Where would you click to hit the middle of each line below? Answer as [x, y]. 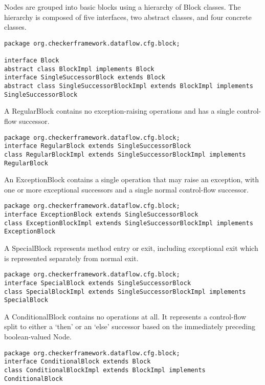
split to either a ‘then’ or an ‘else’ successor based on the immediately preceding [130, 326]
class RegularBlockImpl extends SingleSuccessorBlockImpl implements [125, 154]
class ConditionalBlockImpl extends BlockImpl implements [105, 370]
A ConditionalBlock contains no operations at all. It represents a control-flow [125, 316]
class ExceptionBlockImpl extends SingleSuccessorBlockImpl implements [129, 223]
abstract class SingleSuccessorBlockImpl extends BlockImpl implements [129, 86]
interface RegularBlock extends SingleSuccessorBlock [98, 146]
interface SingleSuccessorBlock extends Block [85, 78]
